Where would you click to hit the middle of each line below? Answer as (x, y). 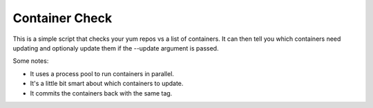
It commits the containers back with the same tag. (101, 93)
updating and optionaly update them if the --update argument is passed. (116, 48)
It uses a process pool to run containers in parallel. (102, 73)
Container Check (63, 18)
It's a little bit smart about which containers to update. (107, 84)
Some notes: (31, 61)
